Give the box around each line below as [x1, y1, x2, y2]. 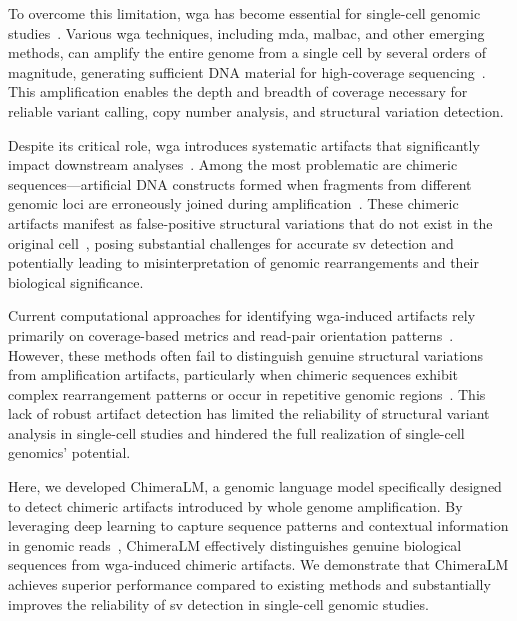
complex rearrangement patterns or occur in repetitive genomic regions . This [8, 383, 486, 404]
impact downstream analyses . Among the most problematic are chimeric [8, 154, 458, 175]
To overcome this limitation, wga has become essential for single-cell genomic [8, 3, 481, 23]
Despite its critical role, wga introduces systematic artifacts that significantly [8, 134, 480, 155]
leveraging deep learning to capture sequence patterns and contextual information [8, 515, 509, 536]
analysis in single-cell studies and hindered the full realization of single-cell [8, 422, 465, 443]
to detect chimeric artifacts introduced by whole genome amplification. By [8, 495, 463, 516]
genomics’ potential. [8, 442, 131, 463]
